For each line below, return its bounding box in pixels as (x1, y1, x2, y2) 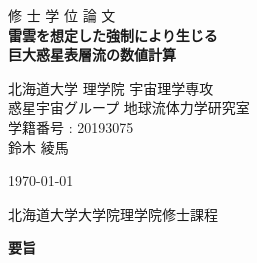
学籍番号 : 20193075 (8, 116, 134, 137)
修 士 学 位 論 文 (8, 5, 116, 25)
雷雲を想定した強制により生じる (8, 24, 218, 45)
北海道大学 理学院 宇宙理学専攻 (8, 77, 214, 98)
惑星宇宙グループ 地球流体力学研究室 (8, 97, 250, 118)
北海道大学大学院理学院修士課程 (8, 203, 218, 224)
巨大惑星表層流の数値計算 (8, 44, 176, 65)
